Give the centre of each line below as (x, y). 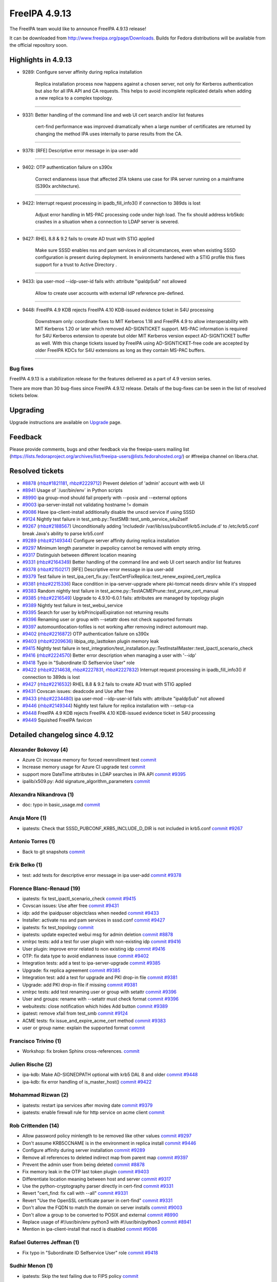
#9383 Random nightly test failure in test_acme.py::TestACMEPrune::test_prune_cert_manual (121, 591)
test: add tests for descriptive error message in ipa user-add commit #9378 (102, 875)
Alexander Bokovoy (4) (39, 750)
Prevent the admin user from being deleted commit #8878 (84, 1165)
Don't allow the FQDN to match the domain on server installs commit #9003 (102, 1208)
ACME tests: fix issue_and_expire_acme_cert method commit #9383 (94, 1020)
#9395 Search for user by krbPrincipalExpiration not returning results (95, 612)
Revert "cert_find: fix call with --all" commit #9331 (75, 1193)
